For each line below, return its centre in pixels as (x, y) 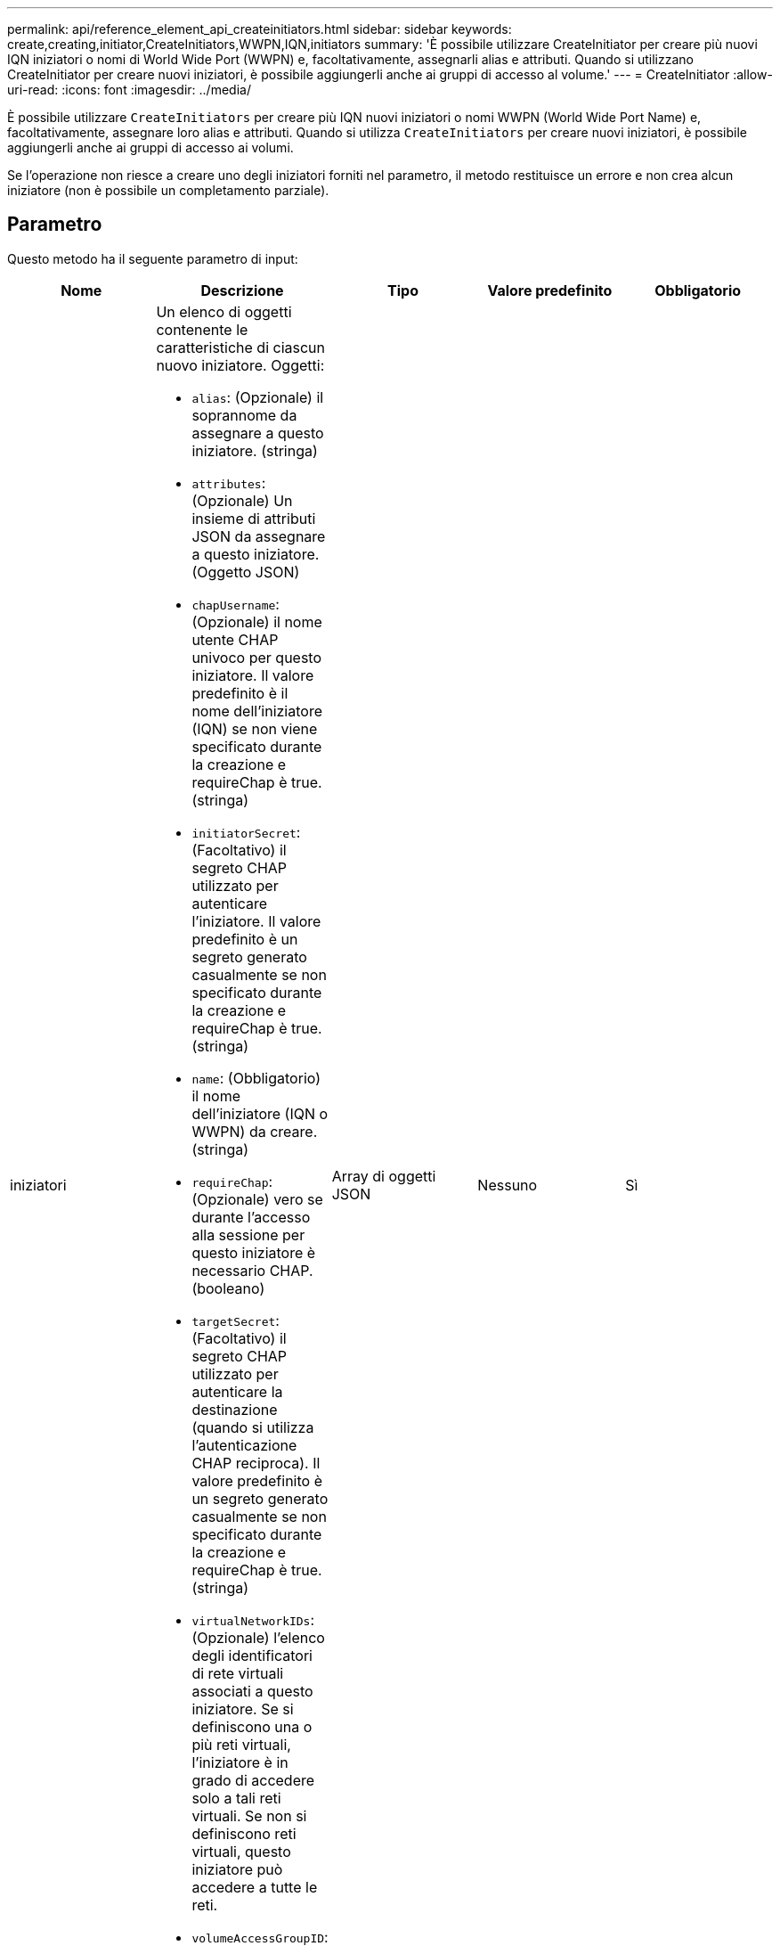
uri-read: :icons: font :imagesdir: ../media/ (129, 90)
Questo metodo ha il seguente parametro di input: (153, 258)
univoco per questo (257, 657)
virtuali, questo (241, 1851)
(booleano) (228, 1288)
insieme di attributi (254, 518)
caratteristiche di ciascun (241, 347)
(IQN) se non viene (255, 728)
